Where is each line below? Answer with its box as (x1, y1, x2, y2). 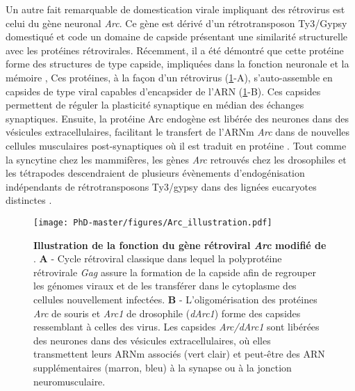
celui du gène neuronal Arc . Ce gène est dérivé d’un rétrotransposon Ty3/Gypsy (6, 15, 347, 30)
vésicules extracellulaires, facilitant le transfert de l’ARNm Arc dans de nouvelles (6, 125, 350, 139)
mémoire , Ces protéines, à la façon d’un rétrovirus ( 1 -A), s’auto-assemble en (6, 70, 333, 84)
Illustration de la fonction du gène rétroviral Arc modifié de (33, 237, 327, 252)
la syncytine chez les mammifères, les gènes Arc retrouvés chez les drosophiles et (6, 152, 347, 166)
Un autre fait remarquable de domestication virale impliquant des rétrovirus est (6, 2, 345, 16)
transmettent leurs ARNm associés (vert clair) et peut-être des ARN (33, 346, 325, 361)
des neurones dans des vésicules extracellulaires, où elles (33, 333, 271, 347)
